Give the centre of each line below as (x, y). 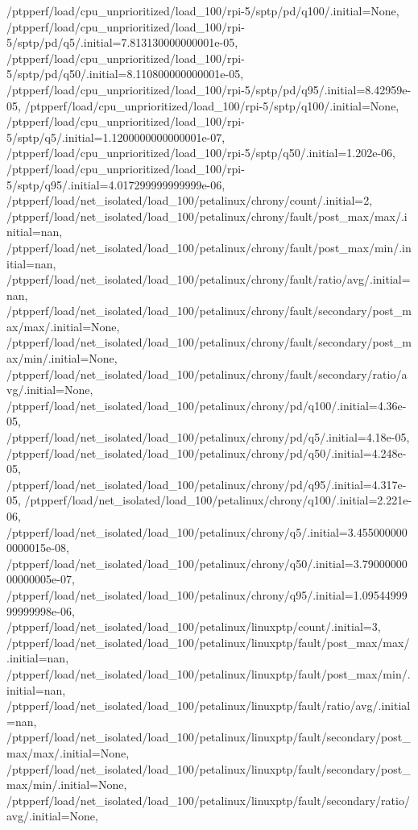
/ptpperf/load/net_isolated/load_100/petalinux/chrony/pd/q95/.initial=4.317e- (207, 484)
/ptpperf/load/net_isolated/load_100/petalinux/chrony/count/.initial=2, (190, 200)
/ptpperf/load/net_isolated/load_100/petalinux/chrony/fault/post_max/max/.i (207, 216)
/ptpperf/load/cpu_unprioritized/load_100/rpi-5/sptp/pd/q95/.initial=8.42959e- (209, 89)
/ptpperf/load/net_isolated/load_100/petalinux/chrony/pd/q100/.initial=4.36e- (207, 405)
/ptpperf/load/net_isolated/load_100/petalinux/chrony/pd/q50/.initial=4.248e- (207, 452)
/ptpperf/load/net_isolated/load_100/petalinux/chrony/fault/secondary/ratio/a (207, 373)
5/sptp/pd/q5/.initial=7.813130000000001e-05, (122, 42)
